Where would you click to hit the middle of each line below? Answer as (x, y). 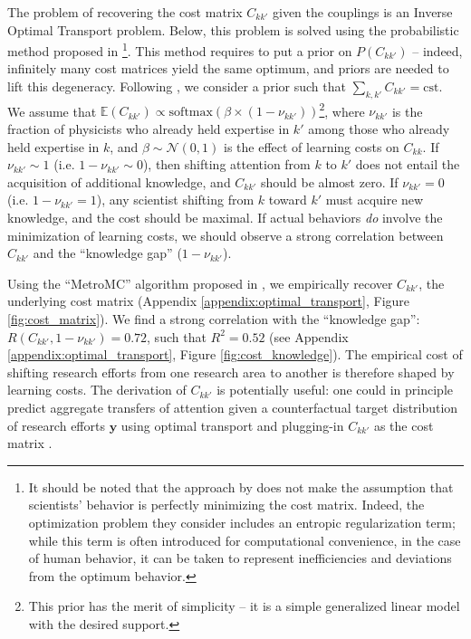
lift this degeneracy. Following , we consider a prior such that (177, 86)
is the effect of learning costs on (311, 146)
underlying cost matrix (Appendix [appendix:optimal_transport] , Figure (209, 301)
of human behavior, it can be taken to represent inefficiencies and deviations (240, 558)
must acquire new (375, 200)
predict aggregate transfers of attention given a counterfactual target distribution (233, 407)
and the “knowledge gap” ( (107, 253)
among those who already (379, 129)
